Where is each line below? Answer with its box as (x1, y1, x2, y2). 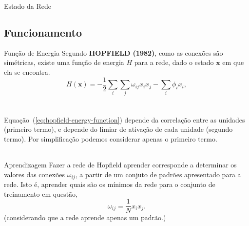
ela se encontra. (4, 66, 50, 77)
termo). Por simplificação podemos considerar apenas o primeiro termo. (4, 133, 217, 144)
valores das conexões (4, 169, 65, 179)
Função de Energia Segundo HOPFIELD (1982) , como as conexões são (4, 47, 223, 58)
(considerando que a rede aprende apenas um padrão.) (4, 212, 166, 223)
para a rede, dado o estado (134, 57, 214, 67)
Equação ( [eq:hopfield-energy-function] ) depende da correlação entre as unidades (4, 114, 245, 124)
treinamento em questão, (4, 188, 77, 199)
